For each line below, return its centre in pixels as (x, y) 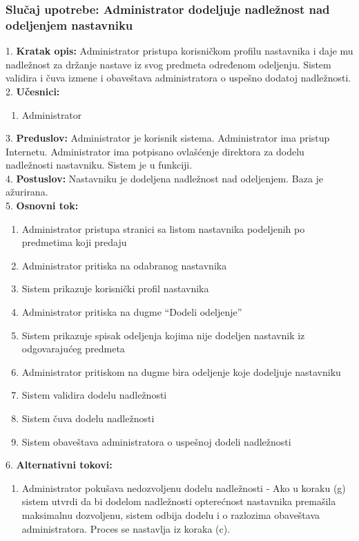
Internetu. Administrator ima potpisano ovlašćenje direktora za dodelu (155, 151)
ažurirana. (27, 192)
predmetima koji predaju (74, 242)
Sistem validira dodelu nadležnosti (94, 395)
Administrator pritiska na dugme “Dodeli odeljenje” (132, 312)
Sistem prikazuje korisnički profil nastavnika (115, 288)
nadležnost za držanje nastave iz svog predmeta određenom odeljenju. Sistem (168, 64)
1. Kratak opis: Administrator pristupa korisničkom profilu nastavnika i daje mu (179, 51)
